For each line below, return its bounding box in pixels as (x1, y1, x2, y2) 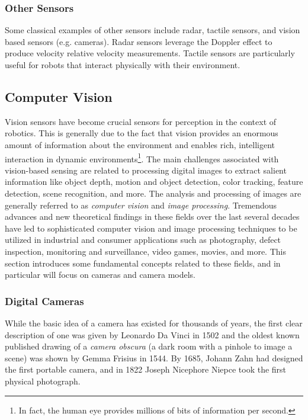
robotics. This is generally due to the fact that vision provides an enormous (5, 127, 278, 139)
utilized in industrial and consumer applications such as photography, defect (5, 233, 281, 246)
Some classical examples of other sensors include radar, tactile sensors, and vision (5, 24, 300, 36)
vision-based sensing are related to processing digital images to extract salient (5, 163, 287, 176)
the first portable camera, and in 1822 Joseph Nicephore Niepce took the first (5, 363, 287, 376)
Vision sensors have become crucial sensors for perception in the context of (5, 115, 277, 127)
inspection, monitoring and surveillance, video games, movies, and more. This (5, 245, 286, 257)
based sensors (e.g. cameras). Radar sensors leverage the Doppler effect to (5, 35, 272, 47)
